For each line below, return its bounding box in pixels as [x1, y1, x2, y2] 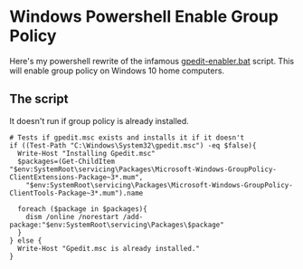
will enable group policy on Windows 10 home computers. [9, 65, 224, 76]
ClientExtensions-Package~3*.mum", [9, 172, 144, 182]
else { [17, 235, 43, 245]
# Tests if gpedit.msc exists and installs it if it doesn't [9, 133, 245, 142]
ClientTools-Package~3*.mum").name [9, 188, 144, 197]
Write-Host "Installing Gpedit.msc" [17, 149, 156, 158]
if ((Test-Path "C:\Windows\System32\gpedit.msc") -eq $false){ [9, 140, 257, 150]
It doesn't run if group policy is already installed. [9, 115, 190, 126]
